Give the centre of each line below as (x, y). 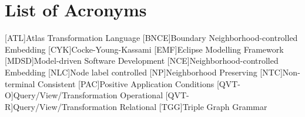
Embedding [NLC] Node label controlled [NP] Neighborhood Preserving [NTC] (144, 72)
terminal (20, 83)
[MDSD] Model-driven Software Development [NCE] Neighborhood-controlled (142, 61)
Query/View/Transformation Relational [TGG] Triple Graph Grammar (140, 106)
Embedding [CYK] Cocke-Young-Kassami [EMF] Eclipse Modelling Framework (144, 49)
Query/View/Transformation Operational (88, 95)
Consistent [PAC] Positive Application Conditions (126, 83)
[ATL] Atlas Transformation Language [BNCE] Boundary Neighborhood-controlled (151, 38)
